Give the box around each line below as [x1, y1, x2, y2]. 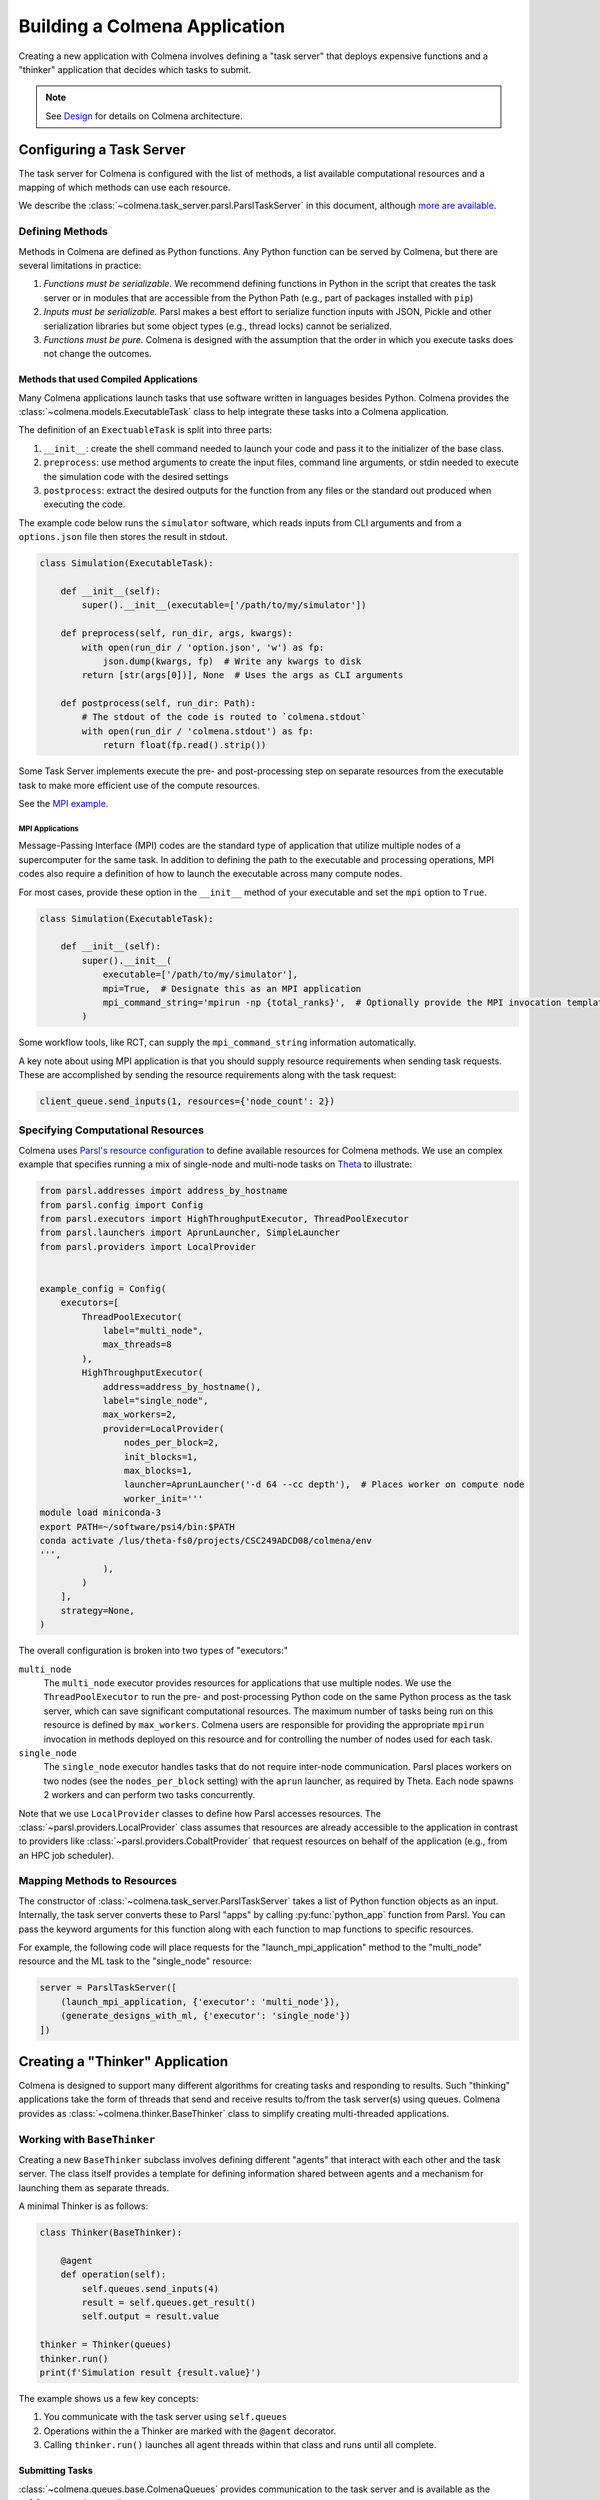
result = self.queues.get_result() [81, 2297, 257, 2309]
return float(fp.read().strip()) [102, 740, 267, 751]
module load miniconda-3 [39, 1507, 162, 1519]
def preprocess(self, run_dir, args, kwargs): [60, 628, 294, 639]
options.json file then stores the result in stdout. [18, 531, 229, 543]
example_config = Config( [39, 1283, 167, 1294]
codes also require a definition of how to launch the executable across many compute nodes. [18, 868, 403, 880]
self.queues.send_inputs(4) [81, 2283, 220, 2294]
